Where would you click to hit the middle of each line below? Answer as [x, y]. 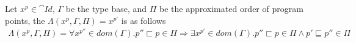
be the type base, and [106, 8]
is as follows [143, 20]
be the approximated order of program [231, 8]
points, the [25, 20]
